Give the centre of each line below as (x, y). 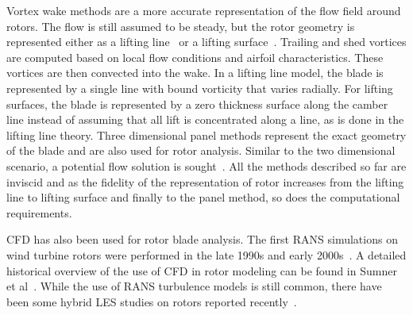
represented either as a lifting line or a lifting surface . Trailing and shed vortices (206, 42)
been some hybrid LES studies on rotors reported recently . (152, 301)
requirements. (39, 212)
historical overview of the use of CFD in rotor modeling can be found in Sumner (202, 270)
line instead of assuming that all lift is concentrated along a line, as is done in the (205, 119)
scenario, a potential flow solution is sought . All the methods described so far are (206, 165)
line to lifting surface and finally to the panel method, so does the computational (203, 197)
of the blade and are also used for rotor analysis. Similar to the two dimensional (201, 150)
